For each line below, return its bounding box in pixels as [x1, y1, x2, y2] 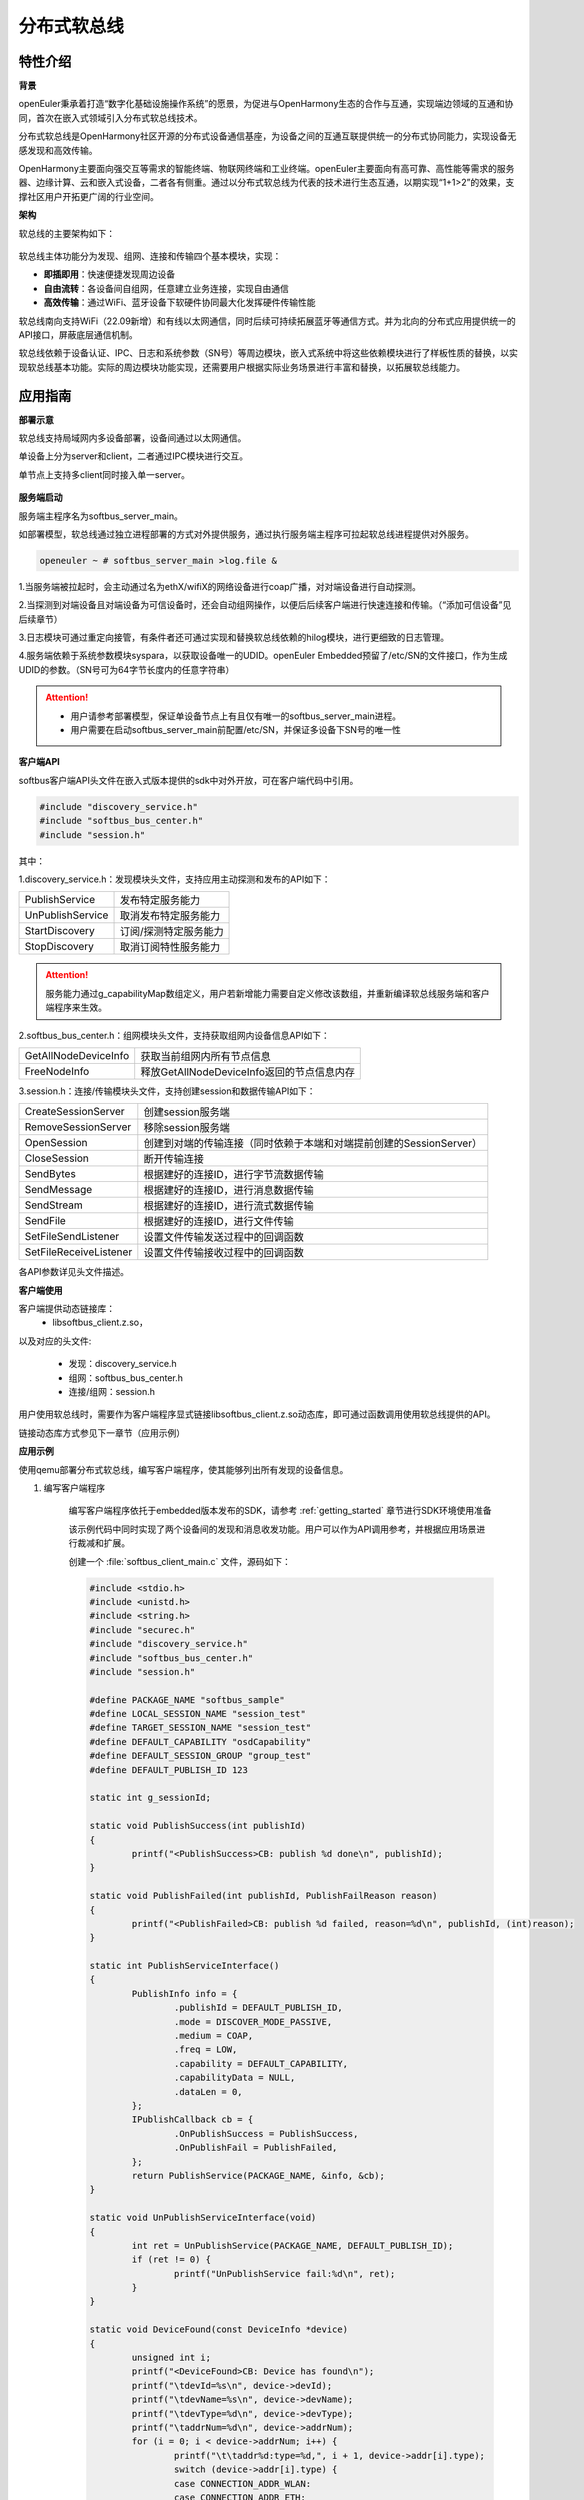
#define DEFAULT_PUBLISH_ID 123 [89, 1764, 249, 1775]
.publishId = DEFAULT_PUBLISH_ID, [173, 2002, 344, 2014]
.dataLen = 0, [173, 2086, 244, 2097]
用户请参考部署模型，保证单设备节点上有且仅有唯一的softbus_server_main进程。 [70, 710, 402, 722]
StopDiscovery [24, 940, 95, 954]
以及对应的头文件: [18, 1335, 92, 1347]
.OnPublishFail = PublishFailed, [173, 2142, 338, 2154]
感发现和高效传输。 [18, 144, 98, 156]
